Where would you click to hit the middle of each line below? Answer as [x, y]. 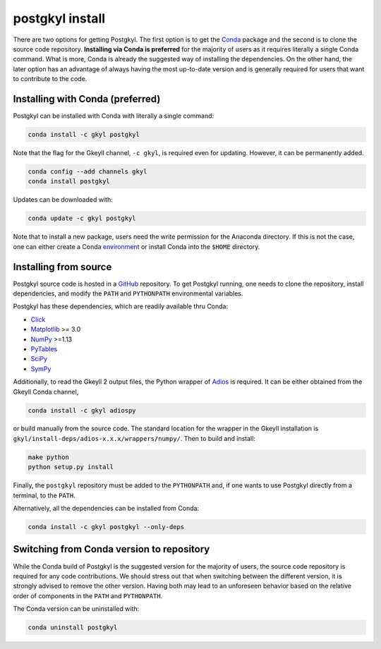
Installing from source [62, 267]
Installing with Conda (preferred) [87, 99]
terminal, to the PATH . [44, 495]
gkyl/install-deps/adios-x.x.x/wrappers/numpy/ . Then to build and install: [134, 438]
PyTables [44, 348]
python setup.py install [71, 467]
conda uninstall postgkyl [73, 627]
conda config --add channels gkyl [87, 171]
